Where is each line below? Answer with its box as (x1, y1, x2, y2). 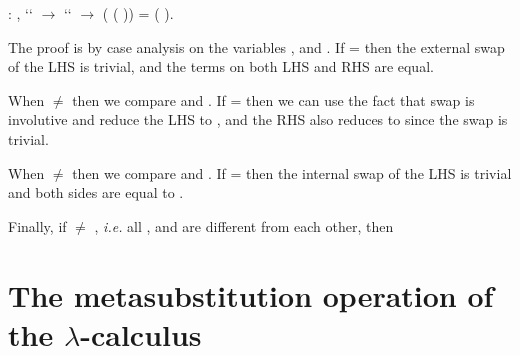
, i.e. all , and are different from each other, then (94, 215, 394, 236)
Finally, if (8, 215, 67, 236)
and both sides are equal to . (8, 182, 184, 203)
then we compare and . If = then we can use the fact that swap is (72, 89, 475, 110)
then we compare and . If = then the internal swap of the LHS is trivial (72, 162, 512, 183)
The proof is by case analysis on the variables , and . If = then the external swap (8, 36, 505, 57)
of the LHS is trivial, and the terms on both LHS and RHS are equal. (8, 56, 434, 77)
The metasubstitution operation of (8, 274, 494, 315)
